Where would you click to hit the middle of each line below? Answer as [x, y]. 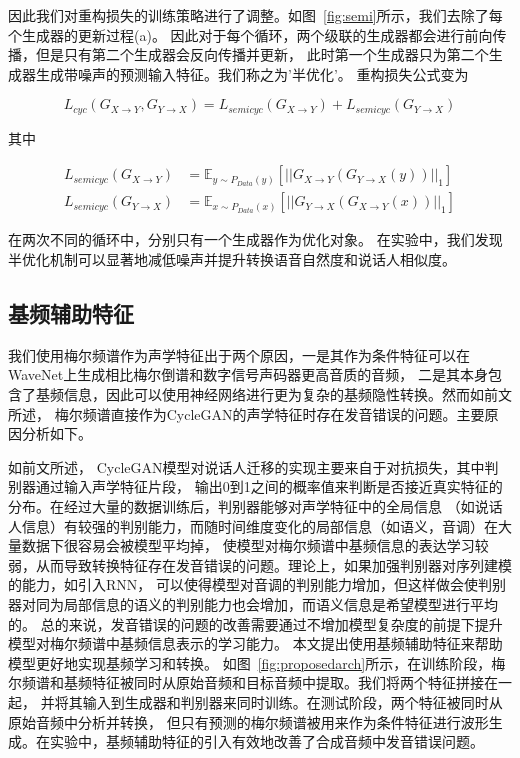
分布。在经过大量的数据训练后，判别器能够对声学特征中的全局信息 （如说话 [255, 506]
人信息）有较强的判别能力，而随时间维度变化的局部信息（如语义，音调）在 [253, 525]
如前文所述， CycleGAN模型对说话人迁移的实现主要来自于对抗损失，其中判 [253, 466]
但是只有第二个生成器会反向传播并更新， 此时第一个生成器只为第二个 [262, 54]
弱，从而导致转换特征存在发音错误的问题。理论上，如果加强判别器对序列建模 [260, 564]
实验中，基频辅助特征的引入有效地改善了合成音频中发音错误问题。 [266, 741]
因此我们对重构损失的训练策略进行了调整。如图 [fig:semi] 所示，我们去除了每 [255, 15]
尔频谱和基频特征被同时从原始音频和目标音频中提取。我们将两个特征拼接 [246, 682]
